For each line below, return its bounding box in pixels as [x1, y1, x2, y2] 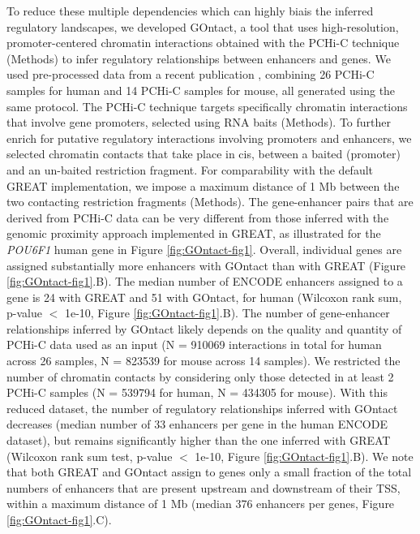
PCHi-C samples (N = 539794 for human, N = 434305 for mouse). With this [6, 384, 388, 401]
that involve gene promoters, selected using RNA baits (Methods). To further [6, 114, 392, 131]
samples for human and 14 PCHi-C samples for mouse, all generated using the [6, 81, 396, 98]
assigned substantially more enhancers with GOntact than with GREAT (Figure [6, 256, 406, 273]
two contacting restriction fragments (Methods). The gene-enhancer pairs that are [6, 193, 414, 210]
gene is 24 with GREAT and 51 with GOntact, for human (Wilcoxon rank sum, [6, 288, 402, 305]
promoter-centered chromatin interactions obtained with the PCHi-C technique [6, 34, 400, 51]
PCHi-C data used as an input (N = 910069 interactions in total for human [6, 336, 382, 353]
